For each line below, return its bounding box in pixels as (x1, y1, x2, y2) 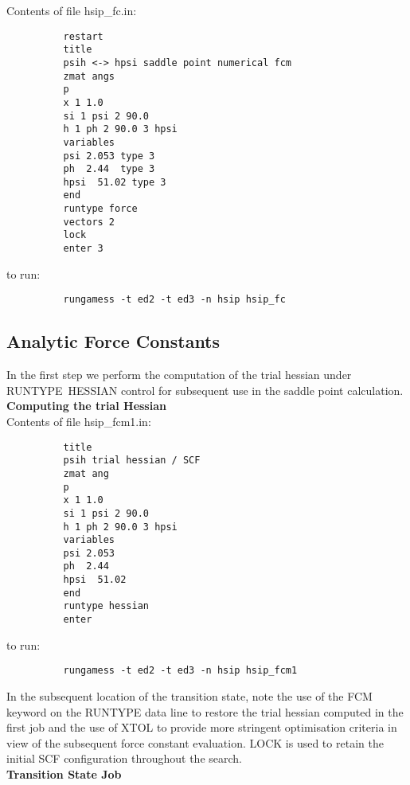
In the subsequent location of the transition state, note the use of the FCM (6, 688, 373, 705)
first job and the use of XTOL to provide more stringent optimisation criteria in (6, 719, 397, 736)
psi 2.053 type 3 (63, 150, 155, 162)
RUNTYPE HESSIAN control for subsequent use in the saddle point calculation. (6, 381, 404, 398)
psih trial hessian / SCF (63, 455, 201, 467)
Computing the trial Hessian (6, 397, 166, 414)
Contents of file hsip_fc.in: (6, 2, 137, 18)
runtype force (63, 203, 138, 215)
